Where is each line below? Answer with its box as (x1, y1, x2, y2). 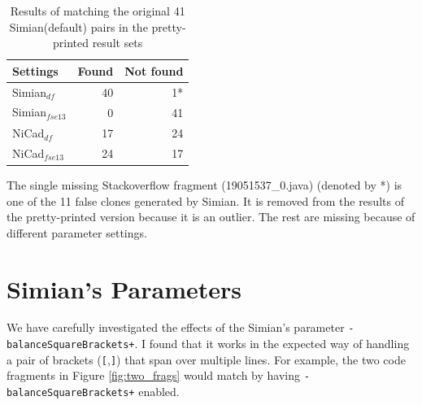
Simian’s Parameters (7, 272, 242, 305)
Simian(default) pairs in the (9, 18, 148, 35)
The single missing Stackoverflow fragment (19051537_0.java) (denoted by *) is (7, 176, 402, 193)
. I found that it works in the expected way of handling (134, 335, 410, 352)
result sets (92, 34, 143, 51)
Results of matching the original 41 (10, 2, 185, 19)
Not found (124, 62, 184, 79)
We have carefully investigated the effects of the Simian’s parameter (7, 319, 345, 336)
